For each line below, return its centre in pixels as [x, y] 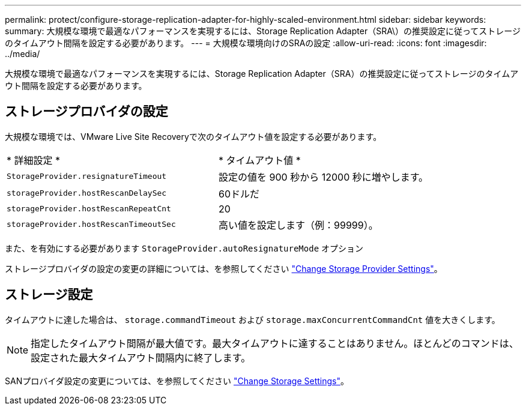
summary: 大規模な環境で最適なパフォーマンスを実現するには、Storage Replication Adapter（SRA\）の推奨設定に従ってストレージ [263, 31]
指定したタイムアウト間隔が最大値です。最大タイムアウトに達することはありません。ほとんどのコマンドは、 [275, 343]
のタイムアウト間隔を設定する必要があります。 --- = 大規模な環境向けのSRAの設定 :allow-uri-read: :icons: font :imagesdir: [246, 43]
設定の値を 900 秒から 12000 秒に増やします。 [324, 177]
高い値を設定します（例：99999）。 [298, 225]
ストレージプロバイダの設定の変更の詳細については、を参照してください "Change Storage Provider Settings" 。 [224, 268]
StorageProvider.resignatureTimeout [87, 176]
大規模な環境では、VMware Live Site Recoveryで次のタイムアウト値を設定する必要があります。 [193, 136]
